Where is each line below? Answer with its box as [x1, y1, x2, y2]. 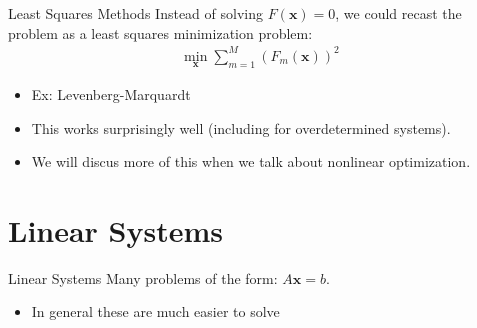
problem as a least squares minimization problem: [8, 22, 313, 43]
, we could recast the [335, 3, 462, 23]
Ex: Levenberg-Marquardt [31, 83, 191, 104]
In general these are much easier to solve [31, 301, 280, 322]
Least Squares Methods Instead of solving [8, 3, 263, 23]
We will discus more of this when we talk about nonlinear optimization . [31, 151, 471, 172]
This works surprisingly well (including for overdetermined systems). [31, 117, 451, 138]
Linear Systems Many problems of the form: [8, 267, 278, 288]
